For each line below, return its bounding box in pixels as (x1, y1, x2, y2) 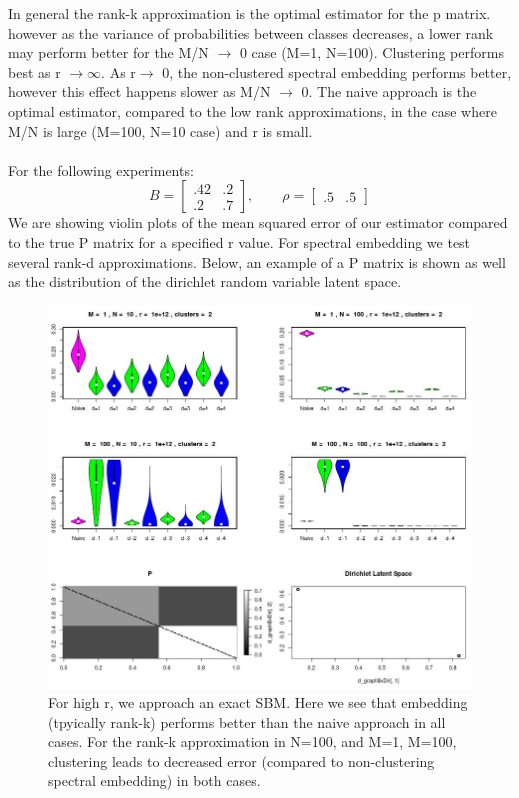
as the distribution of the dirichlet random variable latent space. (8, 271, 402, 292)
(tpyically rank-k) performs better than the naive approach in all (48, 711, 446, 732)
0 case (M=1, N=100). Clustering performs (239, 42, 504, 63)
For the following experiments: (8, 159, 194, 180)
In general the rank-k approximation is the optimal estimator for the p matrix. (8, 3, 491, 23)
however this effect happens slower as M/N (8, 81, 271, 102)
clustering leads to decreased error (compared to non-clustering (48, 750, 435, 771)
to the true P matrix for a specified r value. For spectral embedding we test (8, 231, 471, 252)
